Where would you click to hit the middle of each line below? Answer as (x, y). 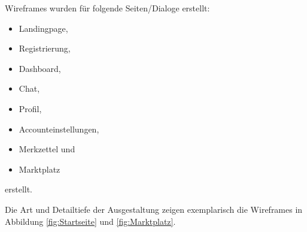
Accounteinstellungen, (59, 129)
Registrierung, (45, 48)
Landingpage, (43, 28)
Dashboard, (40, 68)
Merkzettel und (47, 149)
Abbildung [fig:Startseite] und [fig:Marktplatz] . (90, 221)
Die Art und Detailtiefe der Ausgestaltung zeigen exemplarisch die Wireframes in (154, 209)
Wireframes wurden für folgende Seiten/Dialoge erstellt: (107, 8)
